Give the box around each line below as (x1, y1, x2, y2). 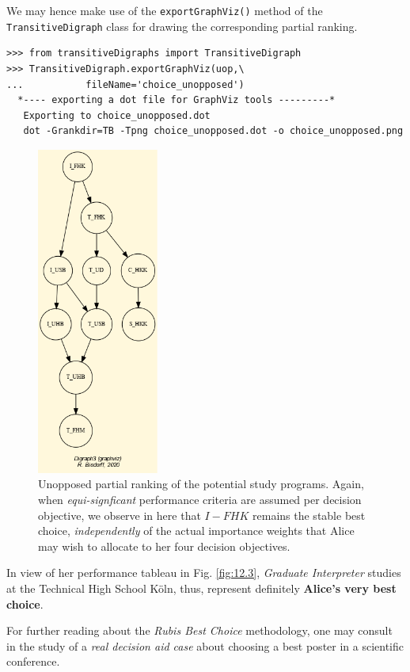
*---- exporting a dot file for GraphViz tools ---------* (17, 94, 336, 106)
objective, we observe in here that (38, 506, 201, 523)
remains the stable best (252, 506, 366, 523)
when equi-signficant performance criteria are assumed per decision (38, 491, 362, 508)
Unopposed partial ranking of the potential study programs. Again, (38, 475, 364, 492)
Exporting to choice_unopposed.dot (23, 109, 211, 121)
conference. (6, 653, 60, 670)
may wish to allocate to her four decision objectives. (38, 537, 290, 554)
